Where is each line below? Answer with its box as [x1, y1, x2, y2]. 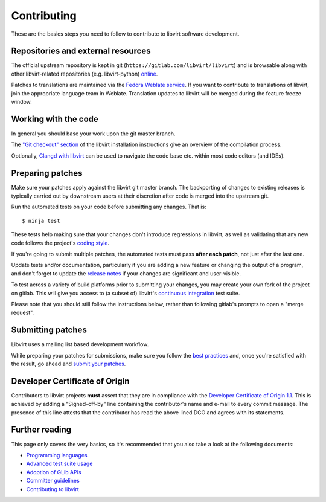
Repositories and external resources [11, 46, 151, 56]
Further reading [11, 425, 72, 435]
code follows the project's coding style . [11, 239, 110, 246]
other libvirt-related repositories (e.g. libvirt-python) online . [11, 70, 158, 77]
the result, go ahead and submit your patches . [11, 360, 126, 367]
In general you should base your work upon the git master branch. [11, 130, 176, 137]
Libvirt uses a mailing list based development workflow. [11, 341, 149, 348]
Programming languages [26, 451, 88, 459]
